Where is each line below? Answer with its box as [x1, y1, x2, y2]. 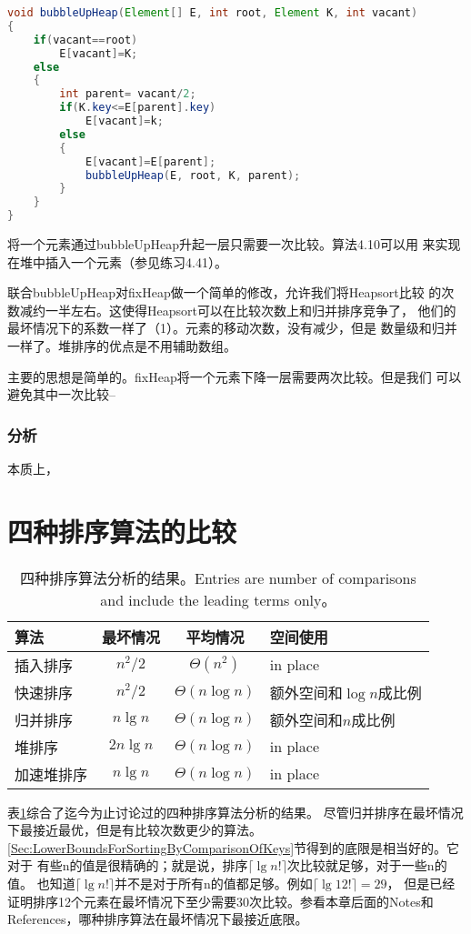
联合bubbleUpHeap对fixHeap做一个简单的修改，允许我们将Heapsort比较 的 [7, 283, 442, 302]
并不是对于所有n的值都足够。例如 [115, 874, 313, 893]
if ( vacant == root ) [33, 33, 138, 46]
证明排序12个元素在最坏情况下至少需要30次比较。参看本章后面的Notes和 [7, 891, 434, 910]
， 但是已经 [386, 874, 456, 893]
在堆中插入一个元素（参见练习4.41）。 [7, 252, 227, 271]
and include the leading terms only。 [100, 588, 336, 610]
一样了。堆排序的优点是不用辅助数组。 [7, 336, 236, 355]
